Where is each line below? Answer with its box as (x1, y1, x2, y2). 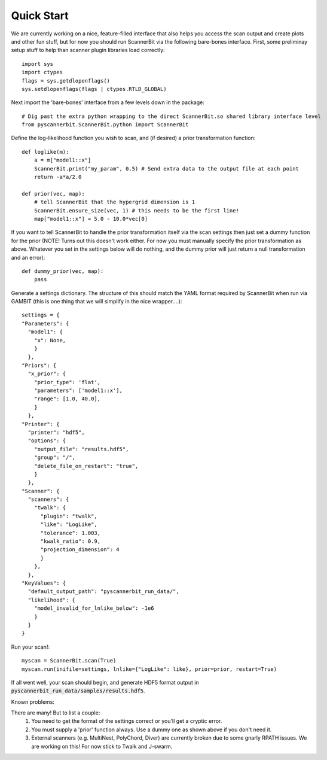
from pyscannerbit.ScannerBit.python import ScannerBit (22, 121, 189, 128)
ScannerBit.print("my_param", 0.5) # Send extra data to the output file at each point (33, 165, 299, 172)
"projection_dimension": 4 (40, 546, 120, 553)
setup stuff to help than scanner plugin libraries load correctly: (11, 47, 165, 54)
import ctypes (22, 69, 63, 76)
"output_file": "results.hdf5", (33, 446, 129, 452)
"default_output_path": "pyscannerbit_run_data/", (27, 588, 179, 595)
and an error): (11, 254, 45, 261)
